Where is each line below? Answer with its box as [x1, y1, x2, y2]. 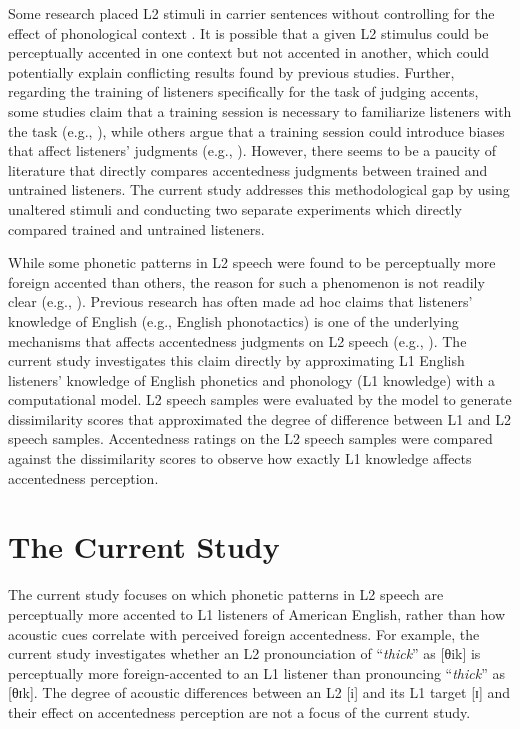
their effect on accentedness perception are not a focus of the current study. [8, 701, 471, 722]
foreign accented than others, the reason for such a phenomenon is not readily [8, 271, 485, 292]
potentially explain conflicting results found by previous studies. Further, [8, 61, 455, 82]
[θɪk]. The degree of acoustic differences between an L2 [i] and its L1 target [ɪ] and [8, 682, 511, 703]
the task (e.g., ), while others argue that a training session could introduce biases [8, 120, 505, 141]
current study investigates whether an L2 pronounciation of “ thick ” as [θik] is [8, 643, 481, 664]
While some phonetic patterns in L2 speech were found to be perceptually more [8, 252, 496, 273]
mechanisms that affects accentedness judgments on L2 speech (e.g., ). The [8, 330, 467, 351]
